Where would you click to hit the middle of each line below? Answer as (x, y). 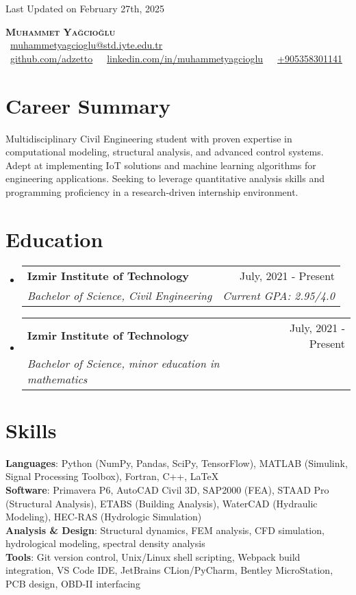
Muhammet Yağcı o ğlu (61, 31)
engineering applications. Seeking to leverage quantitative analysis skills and (165, 178)
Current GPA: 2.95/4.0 (279, 295)
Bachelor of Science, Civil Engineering (119, 295)
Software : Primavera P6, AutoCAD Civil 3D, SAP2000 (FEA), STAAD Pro (167, 489)
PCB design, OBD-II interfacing (73, 584)
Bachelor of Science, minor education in (123, 363)
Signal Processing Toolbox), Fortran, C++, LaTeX (112, 476)
